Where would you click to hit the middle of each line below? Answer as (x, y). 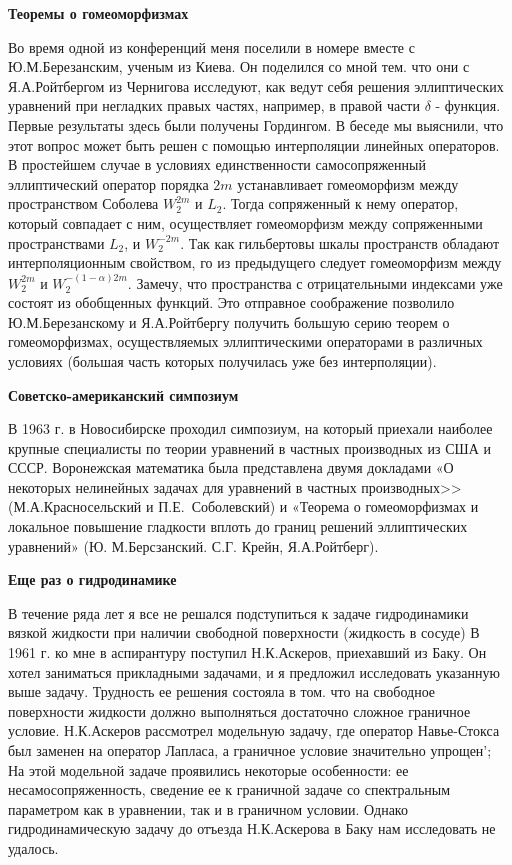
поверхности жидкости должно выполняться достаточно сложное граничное (239, 710)
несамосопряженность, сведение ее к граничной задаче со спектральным (229, 789)
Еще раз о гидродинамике (92, 579)
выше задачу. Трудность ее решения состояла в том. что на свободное (222, 691)
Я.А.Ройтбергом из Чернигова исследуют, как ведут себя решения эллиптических (256, 85)
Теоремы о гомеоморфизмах (98, 13)
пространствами (56, 242)
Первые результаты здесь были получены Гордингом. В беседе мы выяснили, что (256, 124)
